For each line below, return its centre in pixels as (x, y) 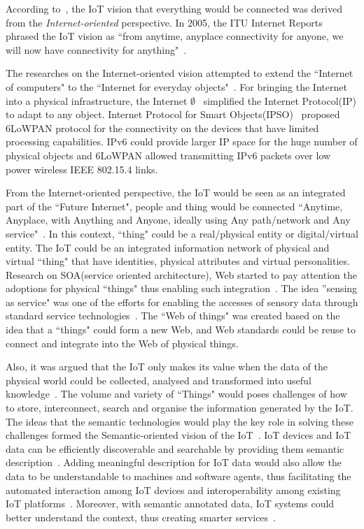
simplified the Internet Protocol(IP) (280, 100)
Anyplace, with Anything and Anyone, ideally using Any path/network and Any (178, 220)
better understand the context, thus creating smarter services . (141, 517)
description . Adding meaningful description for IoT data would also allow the (174, 462)
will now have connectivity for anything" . (96, 49)
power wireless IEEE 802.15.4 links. (82, 169)
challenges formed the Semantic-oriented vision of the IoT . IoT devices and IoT (178, 435)
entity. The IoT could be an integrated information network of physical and (168, 247)
